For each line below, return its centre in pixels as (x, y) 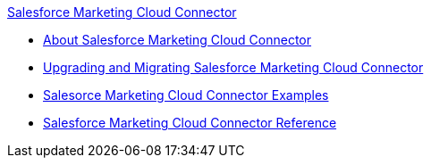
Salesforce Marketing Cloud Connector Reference (190, 123)
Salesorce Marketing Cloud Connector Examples (186, 95)
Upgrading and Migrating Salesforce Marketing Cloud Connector (233, 67)
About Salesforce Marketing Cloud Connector (177, 40)
